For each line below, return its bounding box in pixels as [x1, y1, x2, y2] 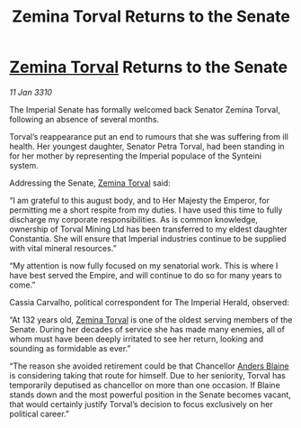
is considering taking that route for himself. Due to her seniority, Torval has [9, 369, 286, 380]
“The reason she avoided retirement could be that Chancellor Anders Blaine [9, 360, 289, 371]
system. [9, 159, 39, 170]
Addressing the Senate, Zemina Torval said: [9, 178, 171, 188]
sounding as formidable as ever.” [9, 342, 131, 353]
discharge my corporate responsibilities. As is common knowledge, [9, 214, 259, 224]
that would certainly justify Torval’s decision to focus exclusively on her [9, 398, 273, 409]
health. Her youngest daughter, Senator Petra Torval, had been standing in [9, 141, 285, 151]
